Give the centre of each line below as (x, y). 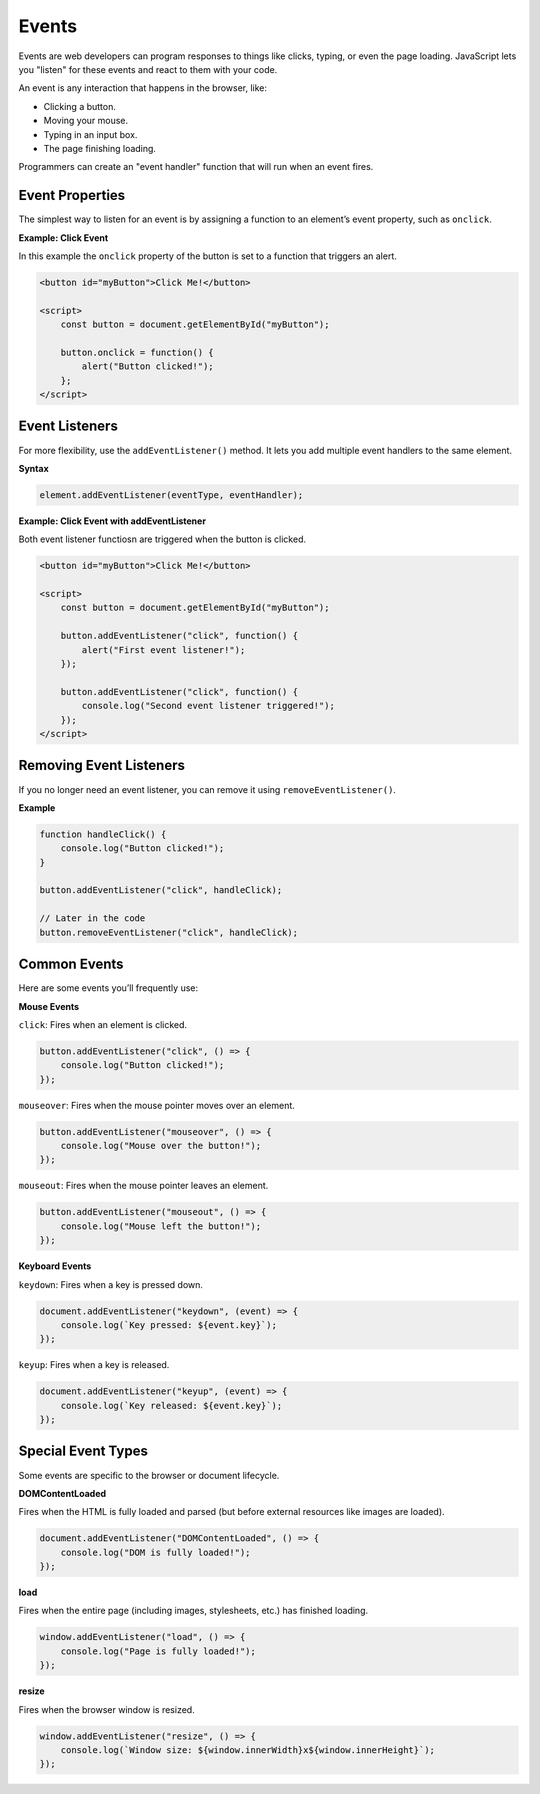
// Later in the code (92, 918)
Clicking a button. (80, 106)
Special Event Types (83, 1451)
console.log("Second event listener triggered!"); (208, 706)
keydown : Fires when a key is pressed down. (111, 1284)
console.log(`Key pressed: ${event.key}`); (168, 1324)
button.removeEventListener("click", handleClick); (169, 932)
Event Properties (72, 195)
